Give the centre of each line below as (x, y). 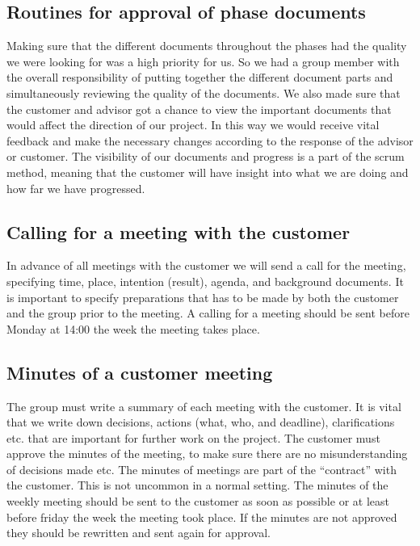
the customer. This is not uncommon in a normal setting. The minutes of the (197, 485)
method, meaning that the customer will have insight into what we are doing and (208, 172)
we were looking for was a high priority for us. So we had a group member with (203, 61)
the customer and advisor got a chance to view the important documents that (199, 109)
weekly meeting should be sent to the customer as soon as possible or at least (198, 501)
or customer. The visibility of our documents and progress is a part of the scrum (206, 156)
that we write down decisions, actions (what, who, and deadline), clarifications (201, 422)
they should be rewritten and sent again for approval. (139, 533)
